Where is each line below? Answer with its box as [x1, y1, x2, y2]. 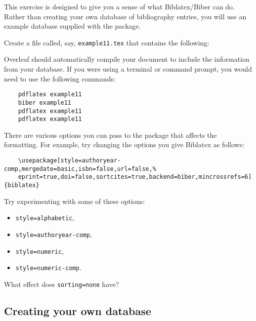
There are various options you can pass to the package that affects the [4, 129, 217, 140]
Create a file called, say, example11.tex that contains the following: [4, 37, 210, 47]
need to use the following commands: [4, 73, 116, 83]
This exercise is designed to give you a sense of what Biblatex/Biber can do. [4, 1, 235, 11]
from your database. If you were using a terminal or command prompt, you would [4, 64, 252, 74]
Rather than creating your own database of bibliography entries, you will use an [4, 11, 247, 21]
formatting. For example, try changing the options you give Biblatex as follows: [4, 139, 245, 150]
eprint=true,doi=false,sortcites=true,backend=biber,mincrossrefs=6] [18, 173, 252, 181]
